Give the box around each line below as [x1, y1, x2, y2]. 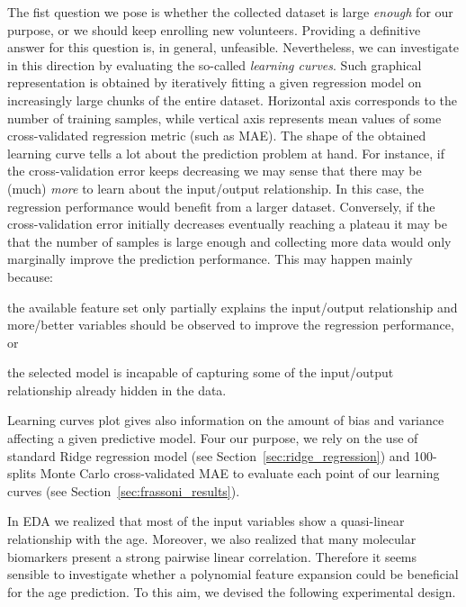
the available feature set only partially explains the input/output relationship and [7, 297, 458, 316]
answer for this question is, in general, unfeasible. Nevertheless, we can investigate [7, 38, 460, 57]
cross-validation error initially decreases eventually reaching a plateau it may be [7, 214, 447, 233]
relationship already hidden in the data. [7, 380, 227, 399]
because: [7, 267, 54, 285]
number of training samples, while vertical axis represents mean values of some [7, 108, 442, 127]
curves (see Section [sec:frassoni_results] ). [7, 481, 240, 500]
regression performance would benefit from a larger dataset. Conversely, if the [7, 196, 435, 215]
